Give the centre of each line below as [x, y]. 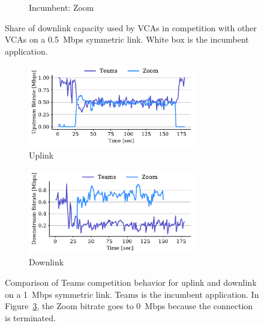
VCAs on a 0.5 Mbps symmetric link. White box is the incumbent [127, 39]
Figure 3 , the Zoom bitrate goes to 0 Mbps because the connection [129, 306]
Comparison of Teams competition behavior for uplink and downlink [131, 282]
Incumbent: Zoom [61, 7]
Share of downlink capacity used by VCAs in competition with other [131, 27]
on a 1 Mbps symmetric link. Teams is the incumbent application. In [132, 294]
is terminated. [30, 317]
